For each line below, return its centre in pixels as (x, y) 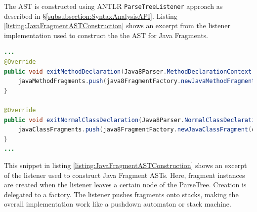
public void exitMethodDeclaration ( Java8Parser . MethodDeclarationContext (128, 71)
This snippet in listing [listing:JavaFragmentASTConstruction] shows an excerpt (126, 165)
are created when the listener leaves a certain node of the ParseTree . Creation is (125, 185)
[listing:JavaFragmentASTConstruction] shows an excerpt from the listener (117, 25)
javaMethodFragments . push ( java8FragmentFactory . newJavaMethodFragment (137, 81)
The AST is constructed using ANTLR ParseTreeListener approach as (113, 6)
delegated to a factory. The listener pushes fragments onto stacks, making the (121, 194)
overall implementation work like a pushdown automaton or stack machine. (118, 204)
